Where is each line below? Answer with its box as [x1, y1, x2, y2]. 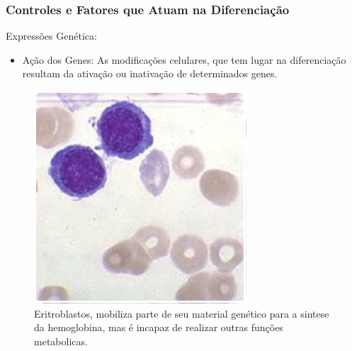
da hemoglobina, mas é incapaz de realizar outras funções [34, 320, 283, 335]
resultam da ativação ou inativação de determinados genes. [22, 66, 278, 81]
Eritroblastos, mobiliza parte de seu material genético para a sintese [34, 306, 329, 321]
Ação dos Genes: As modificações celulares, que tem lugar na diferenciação [22, 52, 346, 67]
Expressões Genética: [6, 28, 97, 43]
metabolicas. [34, 333, 88, 348]
